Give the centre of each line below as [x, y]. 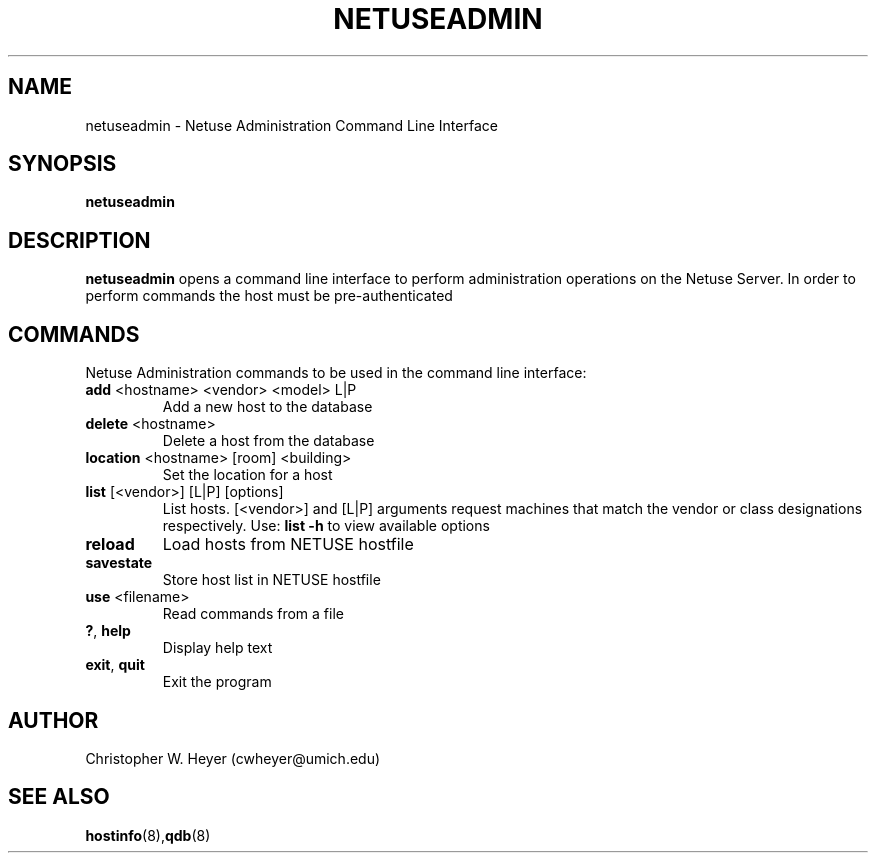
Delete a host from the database [268, 441]
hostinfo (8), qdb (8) [148, 835]
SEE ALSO [59, 797]
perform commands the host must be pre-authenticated [269, 296]
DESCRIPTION [79, 240]
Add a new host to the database [267, 407]
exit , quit [115, 665]
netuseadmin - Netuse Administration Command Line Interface [291, 125]
